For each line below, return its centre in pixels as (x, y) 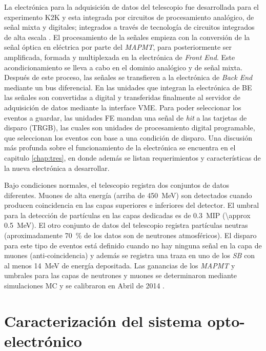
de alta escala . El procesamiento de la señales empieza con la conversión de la (127, 37)
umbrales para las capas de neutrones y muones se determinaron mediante (121, 275)
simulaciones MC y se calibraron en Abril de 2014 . (85, 286)
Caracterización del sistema (103, 320)
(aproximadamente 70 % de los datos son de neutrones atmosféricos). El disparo (130, 235)
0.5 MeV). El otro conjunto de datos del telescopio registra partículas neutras (126, 225)
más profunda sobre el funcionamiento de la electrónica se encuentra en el (120, 148)
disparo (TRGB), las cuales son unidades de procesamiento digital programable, (130, 128)
